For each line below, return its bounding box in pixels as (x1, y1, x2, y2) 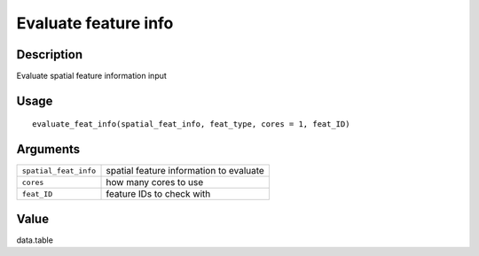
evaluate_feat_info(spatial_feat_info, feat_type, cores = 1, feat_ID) (32, 120, 350, 129)
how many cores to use (106, 176, 204, 189)
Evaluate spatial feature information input (16, 71, 168, 81)
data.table (16, 235, 53, 245)
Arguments (16, 142, 81, 157)
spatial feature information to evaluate (106, 165, 265, 177)
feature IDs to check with (106, 188, 211, 200)
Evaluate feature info (16, 13, 174, 33)
